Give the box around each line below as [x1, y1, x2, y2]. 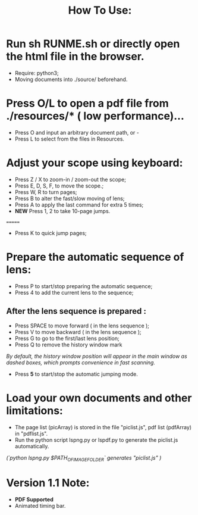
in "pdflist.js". [14, 430, 48, 437]
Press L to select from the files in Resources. [14, 135, 125, 142]
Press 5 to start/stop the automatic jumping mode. [14, 370, 138, 377]
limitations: [6, 404, 64, 417]
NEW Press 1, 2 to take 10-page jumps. [14, 207, 111, 214]
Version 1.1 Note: [6, 476, 90, 490]
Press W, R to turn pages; [14, 188, 77, 195]
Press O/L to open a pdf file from [6, 96, 169, 110]
